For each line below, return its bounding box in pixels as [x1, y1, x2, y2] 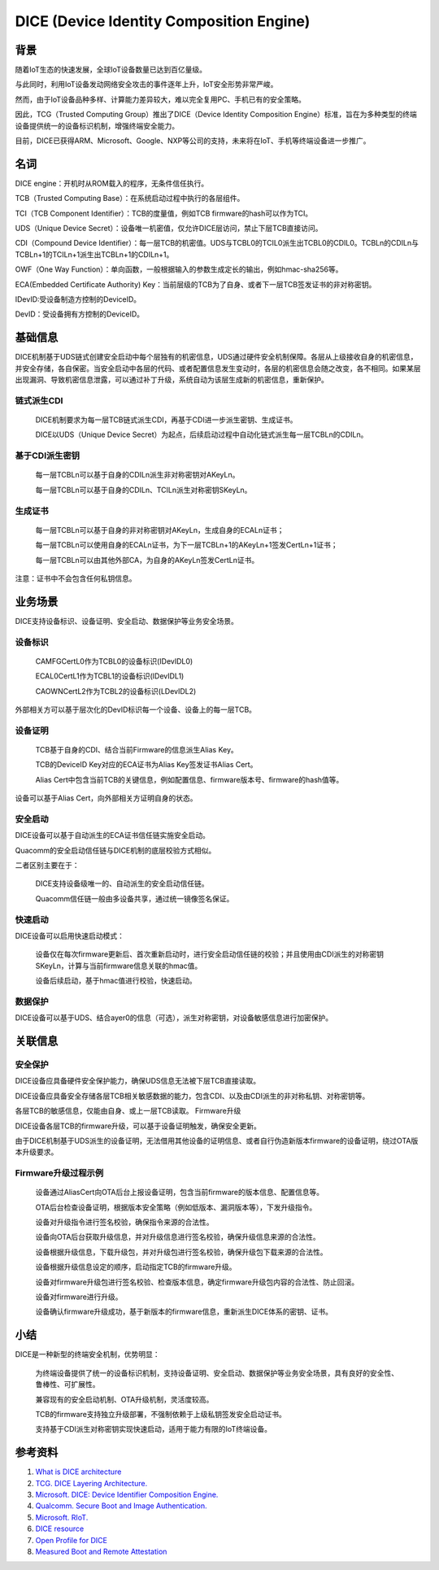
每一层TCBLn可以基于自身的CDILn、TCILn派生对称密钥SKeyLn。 [35, 485, 252, 495]
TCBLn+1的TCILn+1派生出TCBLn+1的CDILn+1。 [15, 249, 174, 259]
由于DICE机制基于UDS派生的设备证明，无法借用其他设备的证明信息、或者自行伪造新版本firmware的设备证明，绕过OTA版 [15, 1136, 419, 1145]
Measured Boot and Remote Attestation [35, 1546, 167, 1556]
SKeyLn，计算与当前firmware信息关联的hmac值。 [35, 961, 202, 970]
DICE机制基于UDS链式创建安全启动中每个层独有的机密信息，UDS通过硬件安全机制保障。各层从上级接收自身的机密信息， [15, 352, 418, 362]
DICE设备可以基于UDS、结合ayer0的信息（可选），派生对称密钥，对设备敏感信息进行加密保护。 [15, 1013, 333, 1023]
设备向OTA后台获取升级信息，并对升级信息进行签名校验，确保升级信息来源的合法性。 [35, 1232, 320, 1242]
